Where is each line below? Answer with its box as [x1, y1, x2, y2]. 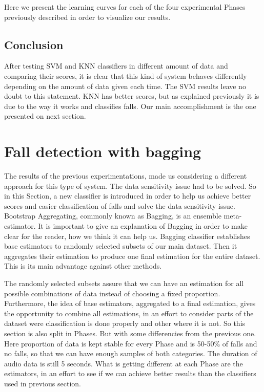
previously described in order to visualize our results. [4, 11, 171, 22]
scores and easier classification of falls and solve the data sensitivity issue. [4, 200, 235, 211]
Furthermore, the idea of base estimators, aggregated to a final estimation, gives [4, 298, 256, 309]
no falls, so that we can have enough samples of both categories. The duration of [4, 348, 257, 359]
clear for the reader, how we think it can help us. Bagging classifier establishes [4, 230, 250, 241]
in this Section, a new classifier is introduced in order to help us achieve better [4, 190, 251, 201]
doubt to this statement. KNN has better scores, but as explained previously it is [4, 91, 259, 101]
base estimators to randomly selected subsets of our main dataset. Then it [4, 241, 237, 251]
